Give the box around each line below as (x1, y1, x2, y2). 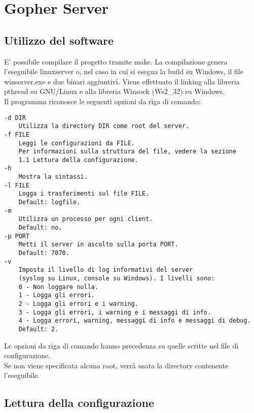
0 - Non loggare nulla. (18, 283, 99, 291)
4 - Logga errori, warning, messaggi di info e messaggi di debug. (18, 317, 251, 325)
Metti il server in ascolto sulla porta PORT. (18, 241, 178, 248)
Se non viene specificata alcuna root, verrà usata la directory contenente (4, 360, 229, 370)
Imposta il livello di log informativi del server (18, 266, 193, 274)
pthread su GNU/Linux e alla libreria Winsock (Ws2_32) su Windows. (4, 86, 225, 97)
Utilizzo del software (4, 32, 114, 48)
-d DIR (4, 114, 26, 121)
